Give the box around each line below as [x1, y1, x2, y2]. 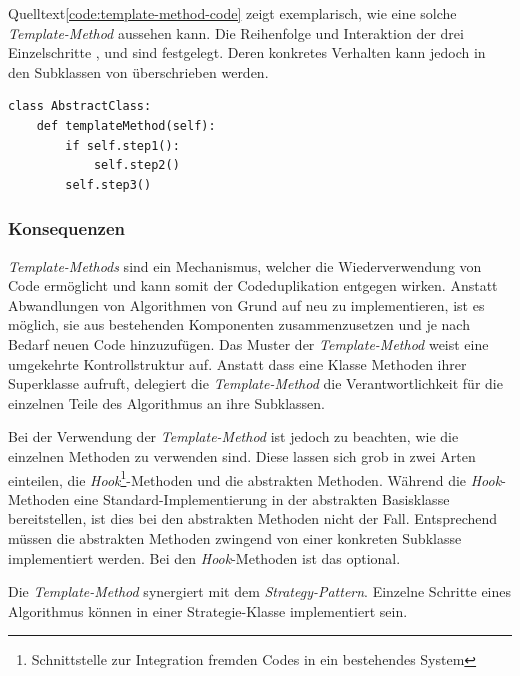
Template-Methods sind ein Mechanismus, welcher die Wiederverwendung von [8, 255, 482, 276]
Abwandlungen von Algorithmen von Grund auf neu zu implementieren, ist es [8, 294, 485, 315]
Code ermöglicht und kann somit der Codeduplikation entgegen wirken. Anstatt [8, 275, 498, 296]
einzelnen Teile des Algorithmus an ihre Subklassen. [8, 392, 325, 413]
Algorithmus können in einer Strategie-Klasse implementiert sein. [8, 600, 408, 621]
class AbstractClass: [8, 99, 152, 114]
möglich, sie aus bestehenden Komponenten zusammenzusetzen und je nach [8, 314, 470, 335]
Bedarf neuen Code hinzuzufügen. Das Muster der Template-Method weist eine [8, 333, 489, 354]
